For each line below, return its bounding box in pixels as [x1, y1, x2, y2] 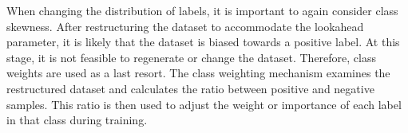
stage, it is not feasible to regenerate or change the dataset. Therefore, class [6, 49, 376, 65]
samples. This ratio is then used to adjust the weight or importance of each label [6, 96, 402, 112]
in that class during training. [6, 111, 148, 128]
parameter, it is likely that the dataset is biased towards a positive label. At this [6, 33, 400, 50]
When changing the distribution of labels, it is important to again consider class [6, 2, 398, 18]
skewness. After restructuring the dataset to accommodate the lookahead [6, 18, 364, 34]
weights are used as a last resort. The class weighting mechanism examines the [6, 65, 390, 81]
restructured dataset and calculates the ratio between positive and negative [6, 80, 374, 96]
